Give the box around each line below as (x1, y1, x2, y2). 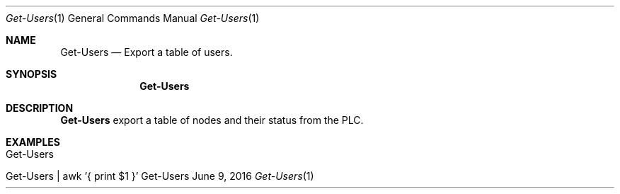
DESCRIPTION (6, 102, 74, 114)
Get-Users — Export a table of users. (60, 46, 233, 58)
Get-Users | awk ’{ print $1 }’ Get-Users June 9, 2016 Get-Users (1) (6, 170, 314, 182)
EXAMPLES (6, 136, 60, 148)
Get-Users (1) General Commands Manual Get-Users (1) (6, 12, 260, 24)
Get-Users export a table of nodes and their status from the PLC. (60, 114, 364, 126)
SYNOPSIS (6, 68, 57, 80)
